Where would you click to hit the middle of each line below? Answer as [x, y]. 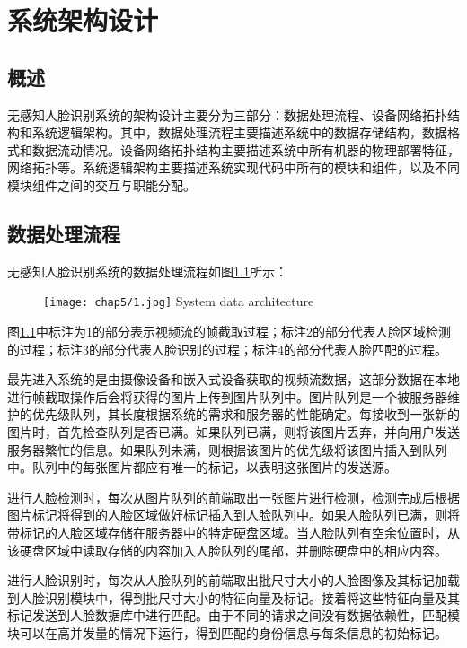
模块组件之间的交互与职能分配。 [101, 184]
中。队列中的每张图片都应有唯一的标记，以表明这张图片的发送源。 [202, 467]
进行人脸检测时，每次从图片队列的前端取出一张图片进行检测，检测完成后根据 [233, 497]
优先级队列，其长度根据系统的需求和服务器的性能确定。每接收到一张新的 [246, 414]
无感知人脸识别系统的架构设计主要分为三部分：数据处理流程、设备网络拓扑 [227, 114]
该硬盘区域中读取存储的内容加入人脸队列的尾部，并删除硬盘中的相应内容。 [227, 550]
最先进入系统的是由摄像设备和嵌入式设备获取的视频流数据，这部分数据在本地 [233, 379]
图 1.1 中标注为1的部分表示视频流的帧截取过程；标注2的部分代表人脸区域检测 [229, 331]
